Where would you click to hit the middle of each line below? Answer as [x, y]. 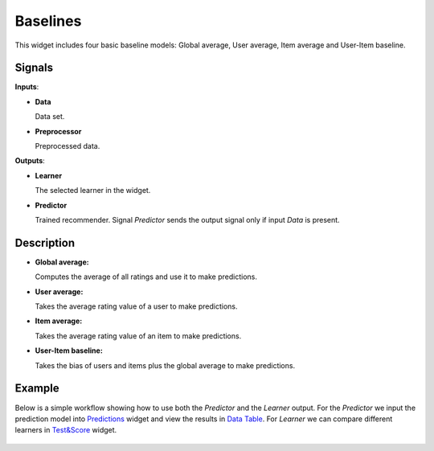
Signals [34, 68]
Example [37, 389]
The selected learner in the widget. [93, 191]
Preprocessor [58, 131]
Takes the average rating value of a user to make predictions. [136, 306]
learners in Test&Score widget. [66, 430]
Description [45, 242]
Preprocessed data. [68, 146]
